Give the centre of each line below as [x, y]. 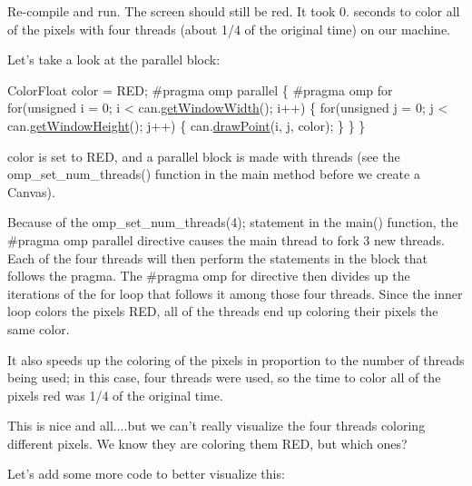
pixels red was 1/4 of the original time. [115, 395]
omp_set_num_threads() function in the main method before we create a [214, 174]
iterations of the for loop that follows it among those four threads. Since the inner [235, 293]
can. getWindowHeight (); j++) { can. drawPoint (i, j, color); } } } [187, 125]
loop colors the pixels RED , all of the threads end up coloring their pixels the [223, 311]
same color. [39, 328]
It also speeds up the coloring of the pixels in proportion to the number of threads [236, 359]
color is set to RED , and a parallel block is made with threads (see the [204, 156]
